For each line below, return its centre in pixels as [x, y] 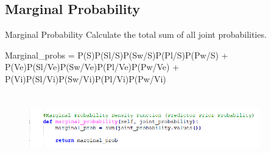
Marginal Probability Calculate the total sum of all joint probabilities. [136, 34]
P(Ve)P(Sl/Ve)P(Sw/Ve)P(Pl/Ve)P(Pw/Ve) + [92, 67]
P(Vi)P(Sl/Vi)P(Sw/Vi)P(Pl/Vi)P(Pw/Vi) [86, 78]
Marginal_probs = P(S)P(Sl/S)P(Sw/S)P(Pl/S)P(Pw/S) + [117, 55]
